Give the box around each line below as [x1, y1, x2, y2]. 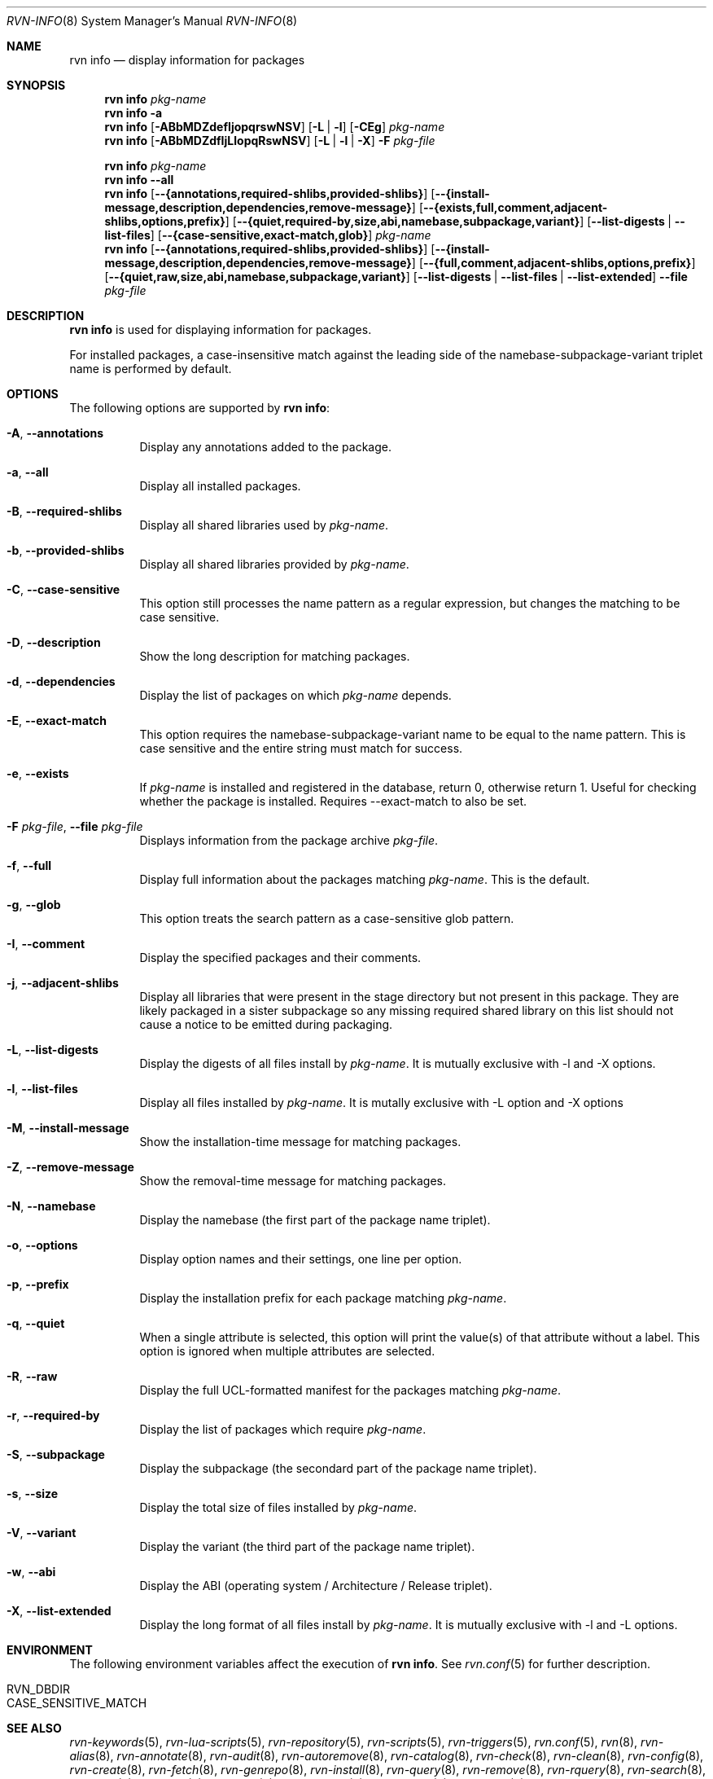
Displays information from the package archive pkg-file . [139, 833, 439, 847]
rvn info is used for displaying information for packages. [69, 323, 372, 336]
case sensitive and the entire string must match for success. [139, 741, 463, 755]
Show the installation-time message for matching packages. [139, 1135, 461, 1149]
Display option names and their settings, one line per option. [139, 1252, 462, 1266]
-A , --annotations [7, 426, 104, 440]
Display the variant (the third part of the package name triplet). [139, 1540, 475, 1553]
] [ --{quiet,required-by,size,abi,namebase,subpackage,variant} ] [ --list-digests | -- [225, 214, 685, 228]
